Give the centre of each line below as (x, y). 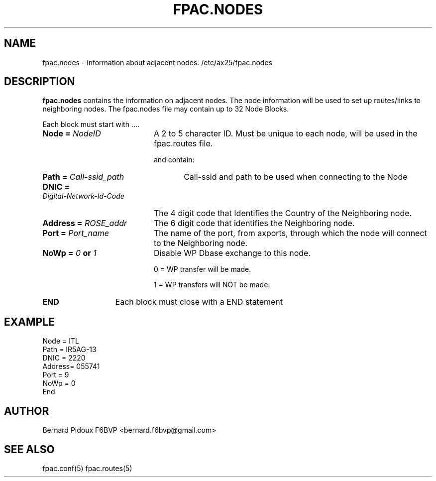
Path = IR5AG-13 (69, 350)
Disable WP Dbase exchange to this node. (232, 253)
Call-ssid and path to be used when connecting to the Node (296, 177)
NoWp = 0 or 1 (69, 253)
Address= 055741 (71, 366)
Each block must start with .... (91, 124)
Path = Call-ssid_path (83, 177)
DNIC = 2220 (64, 358)
